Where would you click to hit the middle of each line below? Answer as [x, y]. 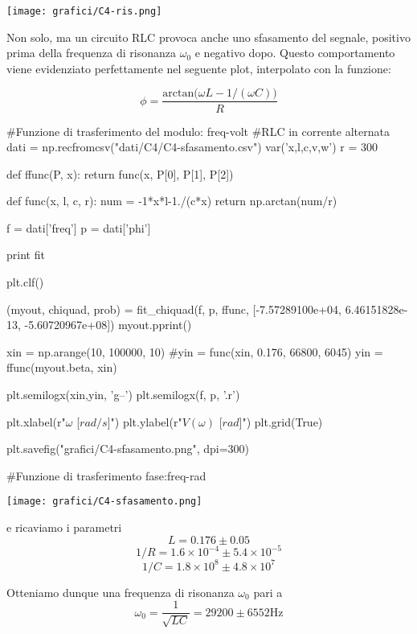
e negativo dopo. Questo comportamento [295, 53]
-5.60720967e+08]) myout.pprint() [108, 325]
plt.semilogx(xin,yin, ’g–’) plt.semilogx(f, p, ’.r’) [123, 395]
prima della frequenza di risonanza [91, 53]
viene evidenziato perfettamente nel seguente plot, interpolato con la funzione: [199, 68]
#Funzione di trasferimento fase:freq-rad [106, 475]
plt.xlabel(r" [36, 421]
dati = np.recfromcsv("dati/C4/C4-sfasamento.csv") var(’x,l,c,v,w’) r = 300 [192, 147]
